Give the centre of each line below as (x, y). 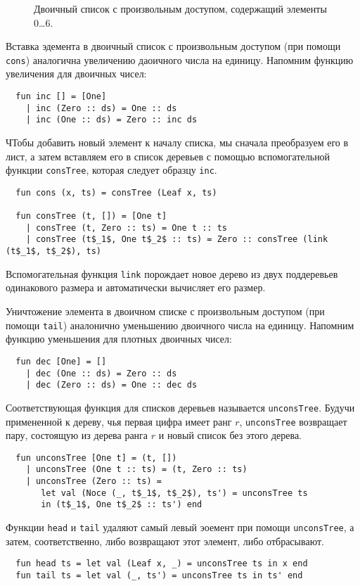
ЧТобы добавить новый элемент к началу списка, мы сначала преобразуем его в (177, 142)
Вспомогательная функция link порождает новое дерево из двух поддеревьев (172, 273)
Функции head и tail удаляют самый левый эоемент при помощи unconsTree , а (180, 527)
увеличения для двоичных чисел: (76, 74)
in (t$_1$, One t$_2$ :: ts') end (122, 505)
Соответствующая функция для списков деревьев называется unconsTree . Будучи (180, 407)
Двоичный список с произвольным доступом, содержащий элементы (180, 8)
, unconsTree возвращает (293, 421)
